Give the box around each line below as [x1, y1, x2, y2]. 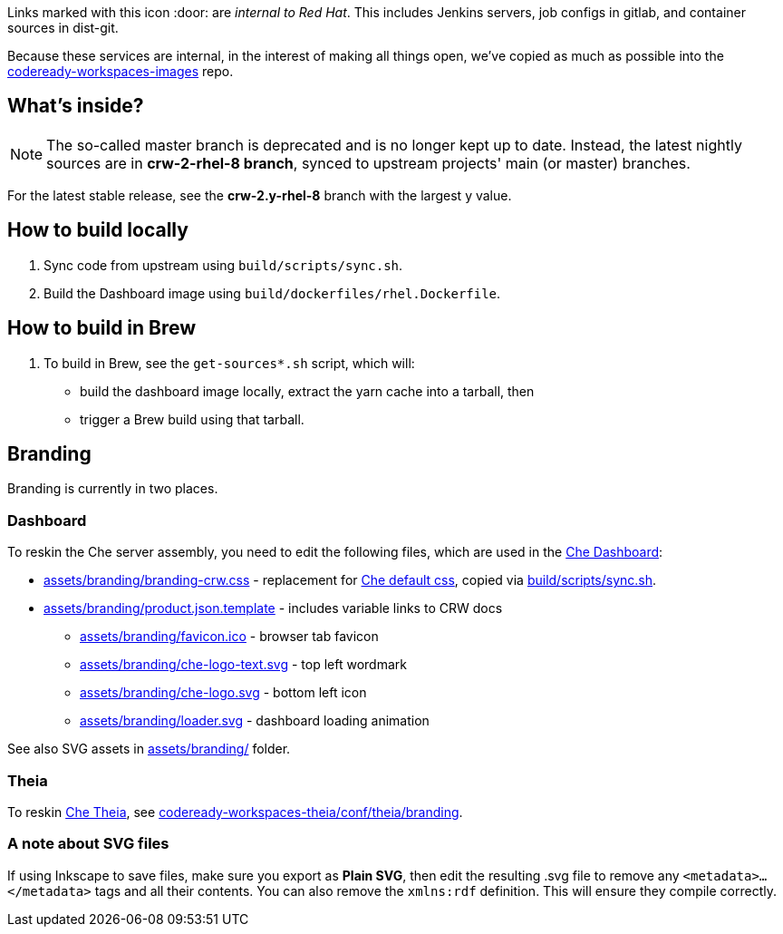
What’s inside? [7, 94, 144, 118]
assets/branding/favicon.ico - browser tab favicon [80, 628, 379, 645]
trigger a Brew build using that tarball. [80, 411, 304, 427]
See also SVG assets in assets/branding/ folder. [7, 741, 291, 757]
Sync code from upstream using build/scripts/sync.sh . [43, 257, 403, 273]
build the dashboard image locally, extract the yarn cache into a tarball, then [80, 383, 535, 399]
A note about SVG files [7, 834, 169, 853]
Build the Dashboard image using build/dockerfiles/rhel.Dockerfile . [43, 285, 501, 301]
